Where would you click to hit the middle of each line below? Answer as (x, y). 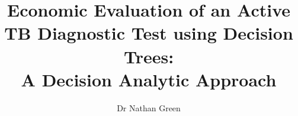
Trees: (149, 56)
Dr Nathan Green (149, 107)
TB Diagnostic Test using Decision (149, 33)
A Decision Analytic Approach (149, 79)
